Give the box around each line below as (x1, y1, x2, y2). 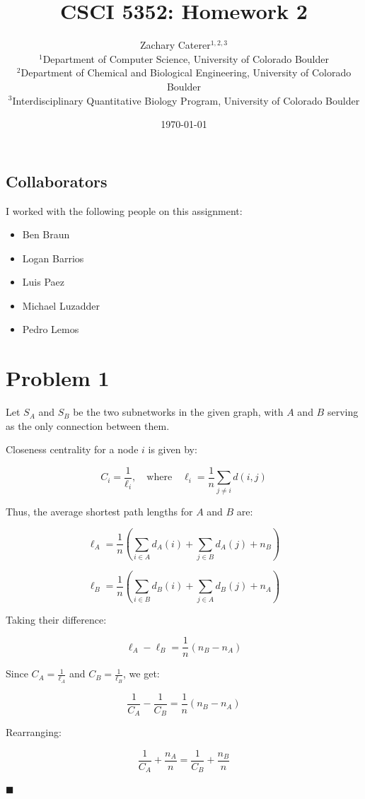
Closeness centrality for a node (6, 442, 139, 457)
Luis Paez (22, 274, 64, 289)
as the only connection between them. (6, 418, 170, 433)
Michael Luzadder (22, 298, 100, 313)
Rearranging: (6, 725, 62, 740)
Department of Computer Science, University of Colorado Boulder (42, 51, 330, 66)
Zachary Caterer (140, 37, 211, 52)
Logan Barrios (22, 250, 84, 265)
